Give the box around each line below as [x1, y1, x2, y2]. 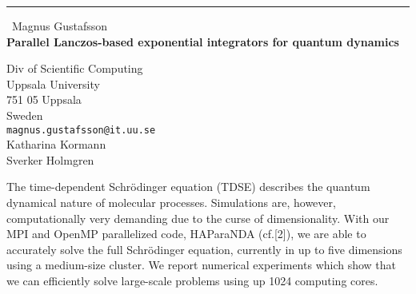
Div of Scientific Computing [6, 60, 143, 77]
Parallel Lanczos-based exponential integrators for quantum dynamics [6, 33, 399, 50]
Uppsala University [6, 75, 100, 92]
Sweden [6, 106, 43, 123]
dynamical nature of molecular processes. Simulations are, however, [6, 194, 336, 210]
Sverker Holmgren [6, 151, 94, 168]
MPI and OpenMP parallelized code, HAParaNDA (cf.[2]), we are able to [6, 225, 366, 242]
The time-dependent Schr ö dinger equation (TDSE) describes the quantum [6, 178, 370, 195]
